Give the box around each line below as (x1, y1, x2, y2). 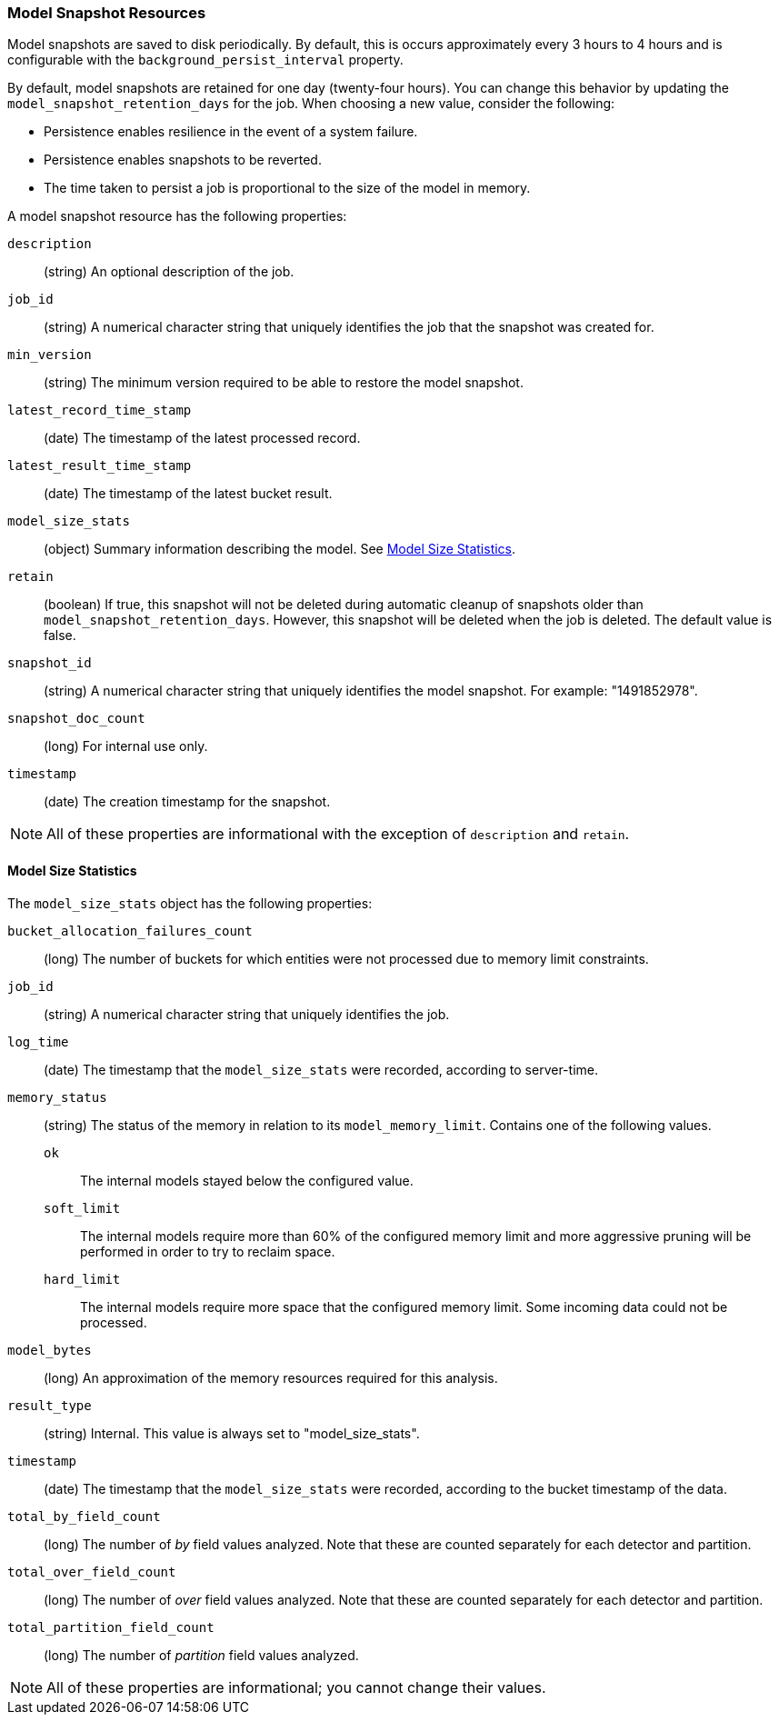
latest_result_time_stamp (7, 458, 192, 474)
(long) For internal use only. (44, 738, 208, 755)
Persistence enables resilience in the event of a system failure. (44, 124, 418, 140)
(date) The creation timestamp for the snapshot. (44, 794, 331, 810)
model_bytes (7, 1342, 92, 1357)
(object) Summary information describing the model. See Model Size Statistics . (44, 541, 516, 557)
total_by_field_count (7, 1508, 161, 1524)
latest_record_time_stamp (7, 403, 192, 418)
